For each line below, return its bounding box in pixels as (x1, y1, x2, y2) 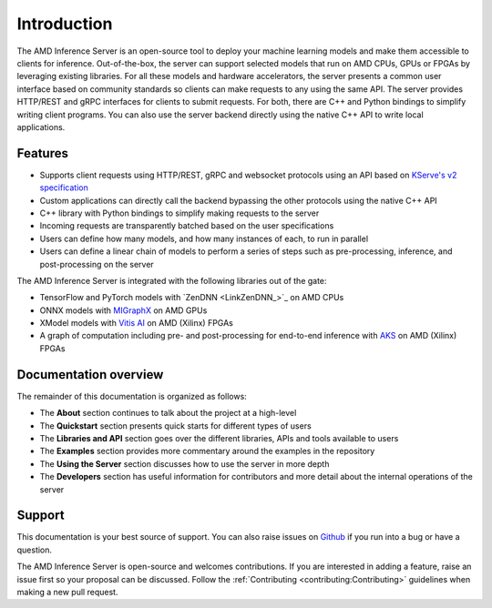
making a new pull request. (16, 586, 118, 597)
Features (16, 146, 68, 161)
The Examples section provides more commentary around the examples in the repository (39, 446, 375, 457)
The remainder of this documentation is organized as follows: (16, 390, 248, 401)
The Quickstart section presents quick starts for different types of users (39, 420, 312, 431)
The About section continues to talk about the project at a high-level (39, 408, 297, 419)
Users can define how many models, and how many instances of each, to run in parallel (39, 233, 369, 244)
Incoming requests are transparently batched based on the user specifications (39, 220, 334, 231)
